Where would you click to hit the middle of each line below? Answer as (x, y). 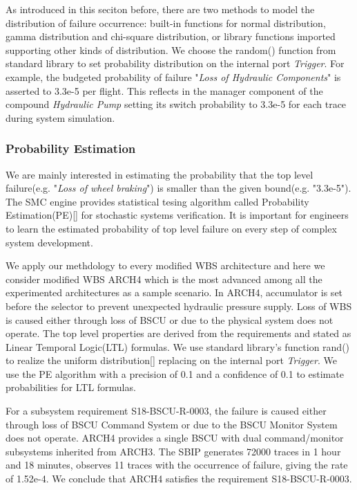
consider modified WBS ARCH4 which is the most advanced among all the (164, 279)
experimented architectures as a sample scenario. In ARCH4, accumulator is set (174, 292)
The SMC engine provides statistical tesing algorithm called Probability (157, 201)
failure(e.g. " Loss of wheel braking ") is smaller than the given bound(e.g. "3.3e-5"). (178, 188)
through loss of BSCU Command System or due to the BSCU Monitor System (172, 424)
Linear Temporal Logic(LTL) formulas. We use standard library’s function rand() (178, 346)
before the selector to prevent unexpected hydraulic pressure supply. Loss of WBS (179, 306)
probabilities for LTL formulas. (71, 387)
